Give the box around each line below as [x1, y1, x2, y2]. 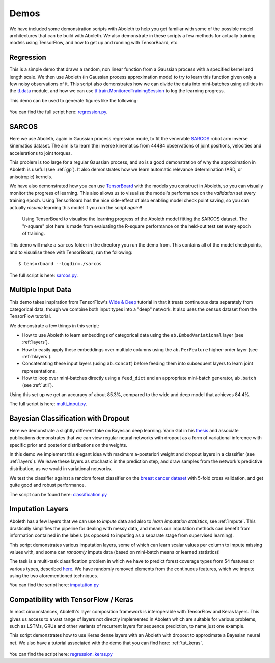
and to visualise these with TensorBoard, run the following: [9, 249, 132, 255]
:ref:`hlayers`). [22, 353, 52, 359]
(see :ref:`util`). [22, 382, 53, 388]
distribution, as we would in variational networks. [9, 465, 112, 472]
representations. [22, 367, 57, 374]
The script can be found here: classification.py [9, 492, 107, 498]
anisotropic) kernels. [9, 174, 53, 180]
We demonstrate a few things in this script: [9, 323, 99, 329]
